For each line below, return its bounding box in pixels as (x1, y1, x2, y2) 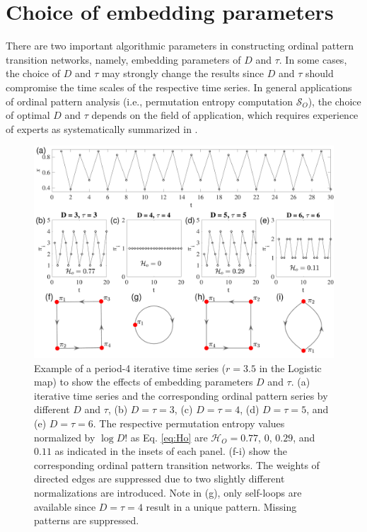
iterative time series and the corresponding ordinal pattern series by (34, 388, 328, 403)
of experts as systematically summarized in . (6, 121, 198, 136)
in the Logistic (259, 360, 322, 375)
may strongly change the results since (101, 66, 264, 81)
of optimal (6, 108, 50, 122)
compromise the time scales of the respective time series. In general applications (6, 79, 352, 94)
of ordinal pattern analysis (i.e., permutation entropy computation (6, 93, 293, 108)
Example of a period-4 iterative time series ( (34, 360, 226, 375)
